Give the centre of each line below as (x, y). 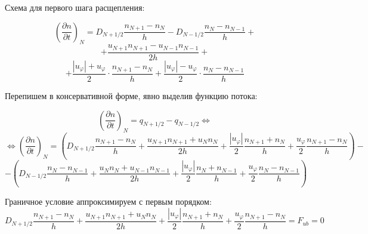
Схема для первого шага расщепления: (75, 7)
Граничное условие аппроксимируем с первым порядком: (108, 201)
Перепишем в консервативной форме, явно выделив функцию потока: (131, 95)
